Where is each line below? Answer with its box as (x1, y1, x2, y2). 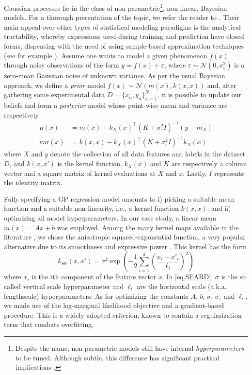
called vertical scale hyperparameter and (4, 281, 124, 291)
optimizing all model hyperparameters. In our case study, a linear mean (4, 213, 216, 223)
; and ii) (207, 203, 231, 213)
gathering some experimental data (4, 89, 105, 100)
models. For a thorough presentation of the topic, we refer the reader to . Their (4, 12, 239, 22)
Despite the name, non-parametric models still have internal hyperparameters (15, 342, 244, 353)
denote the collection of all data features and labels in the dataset (50, 149, 246, 159)
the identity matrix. (4, 177, 63, 187)
